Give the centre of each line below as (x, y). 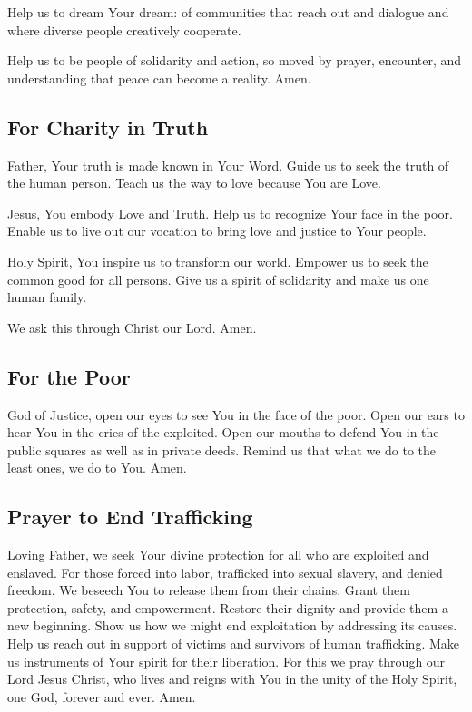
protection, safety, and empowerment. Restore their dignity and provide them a (228, 607)
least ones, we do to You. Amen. (97, 468)
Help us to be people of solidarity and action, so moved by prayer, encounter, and (235, 60)
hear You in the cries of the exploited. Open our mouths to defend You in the (223, 432)
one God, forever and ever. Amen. (102, 696)
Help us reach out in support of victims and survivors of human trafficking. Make (233, 644)
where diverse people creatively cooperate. (124, 29)
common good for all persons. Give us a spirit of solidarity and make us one (218, 279)
